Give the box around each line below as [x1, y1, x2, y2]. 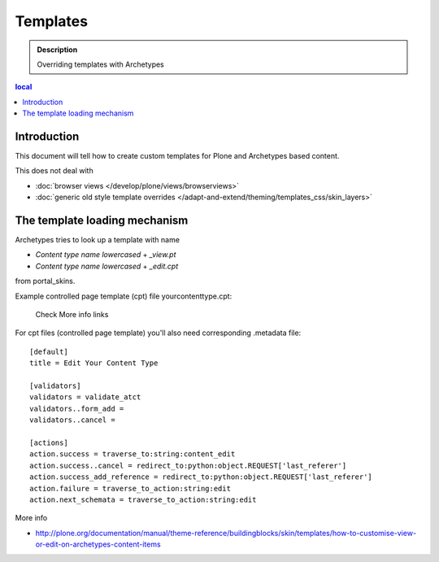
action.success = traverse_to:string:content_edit [29, 450, 236, 459]
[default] [29, 346, 68, 356]
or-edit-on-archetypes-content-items [35, 539, 162, 549]
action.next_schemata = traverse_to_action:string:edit [29, 494, 257, 504]
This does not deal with [15, 166, 93, 176]
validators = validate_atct [29, 393, 141, 402]
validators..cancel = [29, 416, 115, 425]
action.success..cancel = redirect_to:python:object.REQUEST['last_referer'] [29, 460, 347, 470]
